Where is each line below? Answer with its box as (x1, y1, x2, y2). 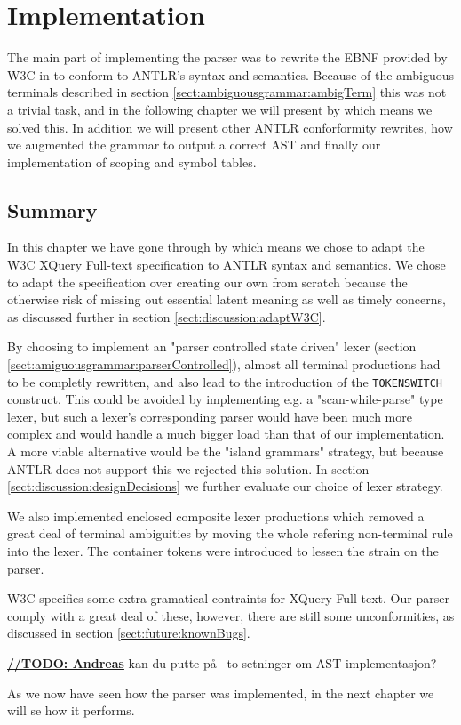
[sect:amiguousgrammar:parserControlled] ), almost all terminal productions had (7, 355, 441, 374)
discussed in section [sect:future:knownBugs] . (7, 624, 250, 642)
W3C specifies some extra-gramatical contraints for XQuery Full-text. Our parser (7, 589, 449, 608)
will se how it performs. (7, 701, 135, 720)
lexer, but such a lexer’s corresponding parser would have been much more (7, 407, 412, 425)
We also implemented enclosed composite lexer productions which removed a (7, 506, 425, 525)
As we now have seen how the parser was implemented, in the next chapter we (7, 683, 434, 702)
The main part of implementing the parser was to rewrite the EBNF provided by (7, 48, 448, 67)
